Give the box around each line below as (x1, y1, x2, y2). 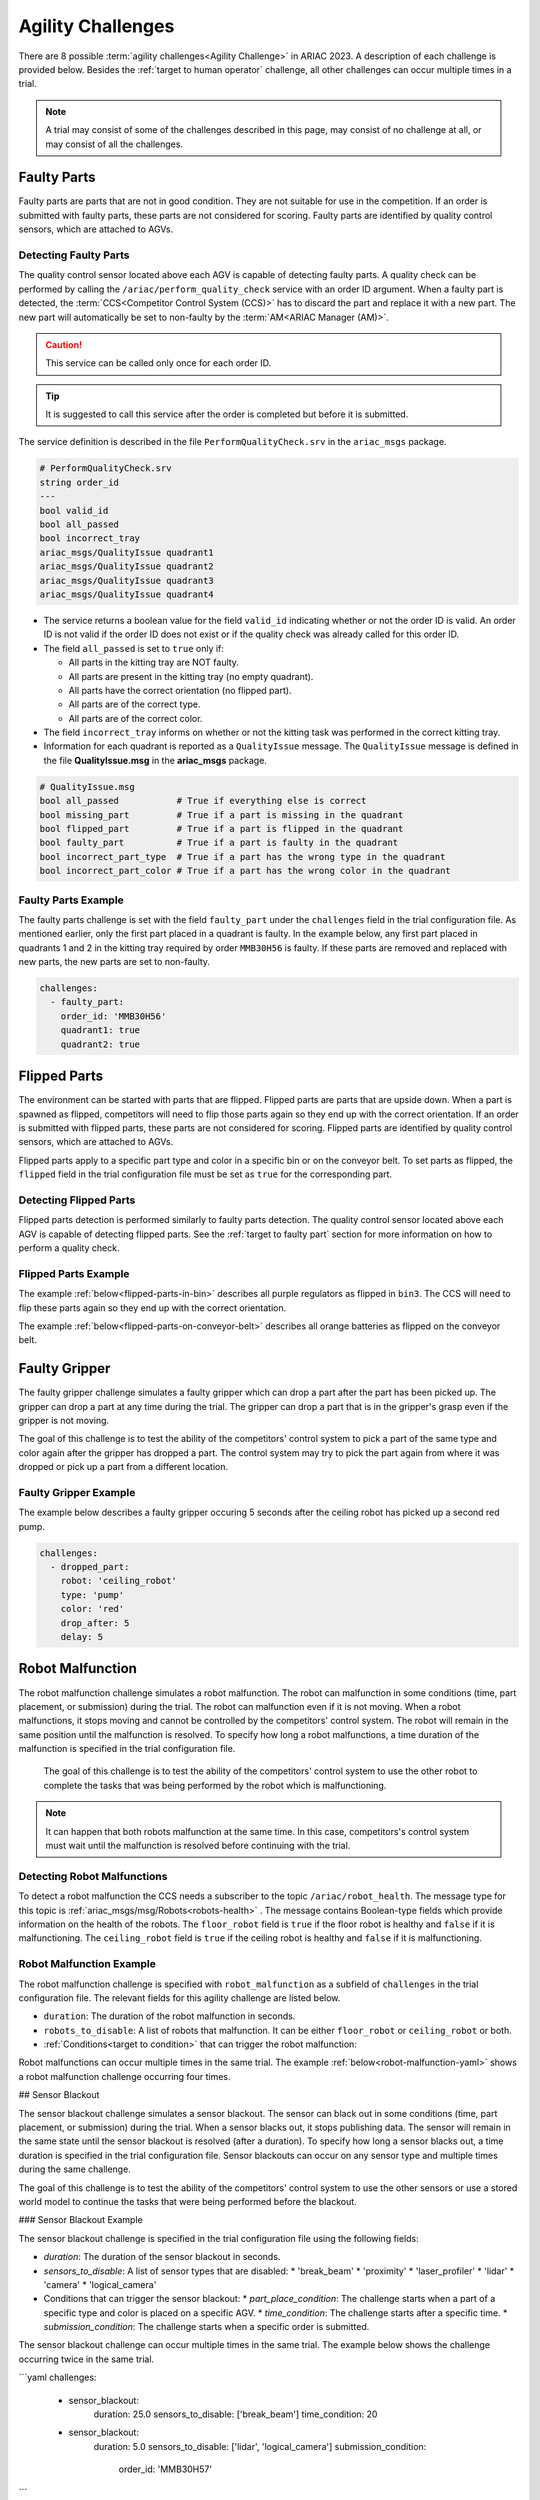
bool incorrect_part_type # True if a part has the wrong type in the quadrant (39, 851, 446, 862)
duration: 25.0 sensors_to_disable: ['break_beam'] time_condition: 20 (93, 2408, 378, 2420)
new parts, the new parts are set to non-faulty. (18, 956, 210, 968)
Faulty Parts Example (18, 893, 124, 907)
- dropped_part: (50, 1561, 130, 1573)
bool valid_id (39, 505, 109, 516)
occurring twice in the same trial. (18, 2353, 155, 2365)
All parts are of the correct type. (68, 698, 201, 710)
